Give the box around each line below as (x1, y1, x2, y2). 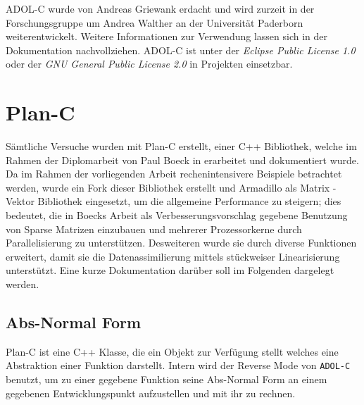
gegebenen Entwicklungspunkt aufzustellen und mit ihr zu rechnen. (6, 385, 296, 400)
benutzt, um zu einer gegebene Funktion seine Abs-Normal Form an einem (6, 372, 327, 387)
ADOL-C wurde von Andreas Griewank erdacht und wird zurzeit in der (6, 1, 315, 15)
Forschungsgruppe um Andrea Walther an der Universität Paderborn (6, 15, 303, 30)
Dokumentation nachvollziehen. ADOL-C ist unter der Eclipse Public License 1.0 (6, 42, 356, 57)
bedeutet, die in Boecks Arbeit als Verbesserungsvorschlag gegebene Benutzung (6, 208, 348, 223)
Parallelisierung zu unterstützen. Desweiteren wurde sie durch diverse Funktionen (6, 235, 357, 250)
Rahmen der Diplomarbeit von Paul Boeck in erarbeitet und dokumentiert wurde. (6, 152, 359, 167)
